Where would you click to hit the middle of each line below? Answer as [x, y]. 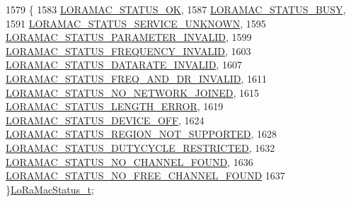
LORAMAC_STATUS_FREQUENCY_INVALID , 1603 [128, 50]
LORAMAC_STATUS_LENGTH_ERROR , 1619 [115, 106]
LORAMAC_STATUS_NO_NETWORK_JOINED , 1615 [133, 92]
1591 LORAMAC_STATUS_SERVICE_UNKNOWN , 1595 [136, 23]
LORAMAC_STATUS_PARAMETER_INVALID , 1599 [129, 37]
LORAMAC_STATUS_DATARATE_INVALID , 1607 [124, 65]
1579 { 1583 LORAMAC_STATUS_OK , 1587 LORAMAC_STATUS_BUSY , [176, 9]
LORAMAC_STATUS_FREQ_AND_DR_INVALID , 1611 [137, 78]
